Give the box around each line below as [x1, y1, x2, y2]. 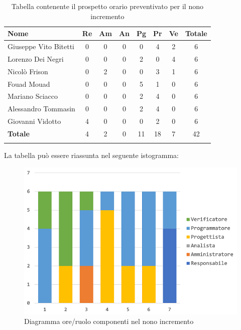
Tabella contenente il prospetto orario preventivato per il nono [11, 1, 203, 11]
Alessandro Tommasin [8, 103, 75, 114]
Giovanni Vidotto [8, 116, 61, 126]
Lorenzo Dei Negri [8, 53, 64, 64]
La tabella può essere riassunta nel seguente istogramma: [4, 150, 179, 160]
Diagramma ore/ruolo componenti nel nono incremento [24, 316, 194, 326]
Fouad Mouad [8, 78, 50, 89]
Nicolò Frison [8, 66, 48, 76]
